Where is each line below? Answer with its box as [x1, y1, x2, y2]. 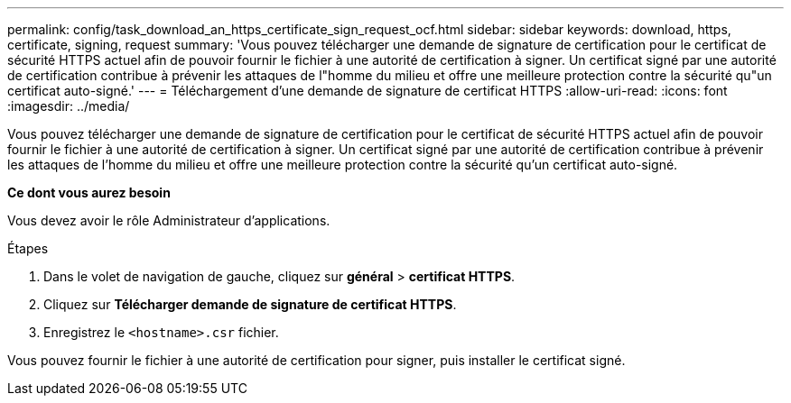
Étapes [7, 241, 49, 256]
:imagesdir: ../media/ [7, 98, 130, 114]
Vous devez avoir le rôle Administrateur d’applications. [7, 213, 330, 228]
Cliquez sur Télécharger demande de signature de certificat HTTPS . [43, 297, 457, 312]
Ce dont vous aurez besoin [7, 185, 171, 200]
